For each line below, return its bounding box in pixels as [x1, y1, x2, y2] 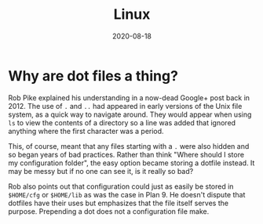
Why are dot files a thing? [8, 67, 179, 85]
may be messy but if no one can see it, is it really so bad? [8, 166, 194, 175]
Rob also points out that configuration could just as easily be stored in [8, 182, 234, 191]
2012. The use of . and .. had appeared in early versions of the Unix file [8, 101, 243, 110]
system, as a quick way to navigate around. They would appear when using [8, 110, 252, 119]
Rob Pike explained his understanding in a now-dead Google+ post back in [8, 92, 250, 103]
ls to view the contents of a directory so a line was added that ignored [8, 117, 236, 127]
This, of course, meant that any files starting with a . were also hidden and [8, 141, 250, 150]
